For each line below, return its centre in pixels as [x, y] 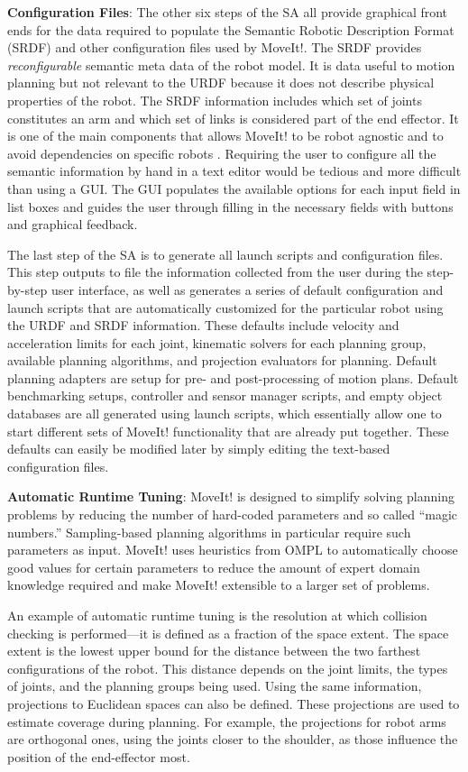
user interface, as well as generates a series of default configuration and [248, 289]
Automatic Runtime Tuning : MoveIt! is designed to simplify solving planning [231, 496]
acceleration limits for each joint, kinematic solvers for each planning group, [217, 342]
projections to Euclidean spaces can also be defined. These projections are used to [234, 703]
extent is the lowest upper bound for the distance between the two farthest [214, 651]
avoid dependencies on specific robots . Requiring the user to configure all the [222, 153]
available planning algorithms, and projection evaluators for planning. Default [222, 360]
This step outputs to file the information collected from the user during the [215, 272]
